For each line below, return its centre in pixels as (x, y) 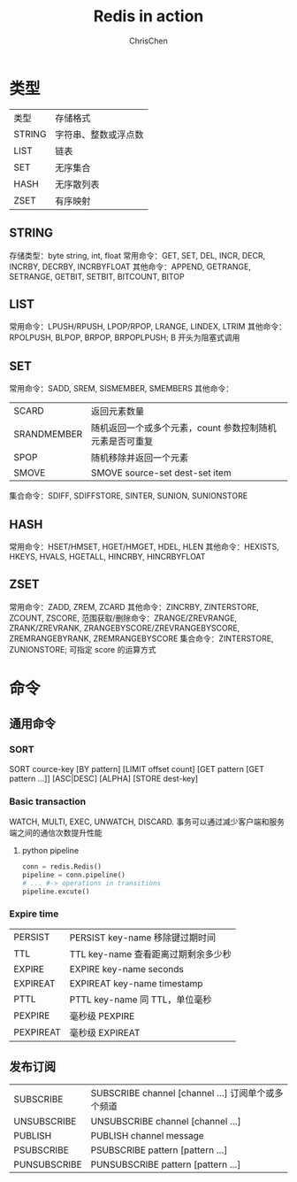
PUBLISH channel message (148, 1135)
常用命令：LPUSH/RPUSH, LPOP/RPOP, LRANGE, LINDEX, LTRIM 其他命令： (148, 327)
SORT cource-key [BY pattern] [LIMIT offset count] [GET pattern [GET (137, 769)
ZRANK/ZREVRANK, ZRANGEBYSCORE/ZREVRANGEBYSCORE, (125, 628)
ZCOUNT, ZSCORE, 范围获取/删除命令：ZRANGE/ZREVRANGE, (123, 618)
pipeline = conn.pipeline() (73, 875)
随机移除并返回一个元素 (140, 458)
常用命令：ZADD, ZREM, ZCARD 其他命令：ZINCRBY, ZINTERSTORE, (134, 606)
